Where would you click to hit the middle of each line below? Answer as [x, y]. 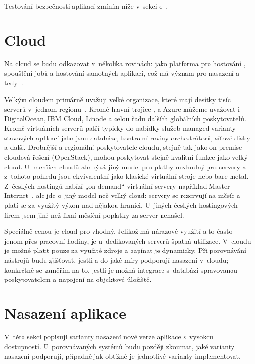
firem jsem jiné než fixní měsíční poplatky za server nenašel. [94, 214]
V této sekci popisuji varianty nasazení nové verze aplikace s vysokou [109, 336]
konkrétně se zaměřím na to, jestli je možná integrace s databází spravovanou [121, 269]
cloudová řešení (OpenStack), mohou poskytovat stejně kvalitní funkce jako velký [126, 157]
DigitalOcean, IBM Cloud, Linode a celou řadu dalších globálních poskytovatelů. [125, 118]
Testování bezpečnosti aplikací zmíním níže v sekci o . [86, 6]
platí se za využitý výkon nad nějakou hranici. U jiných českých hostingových [121, 205]
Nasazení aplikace [65, 313]
